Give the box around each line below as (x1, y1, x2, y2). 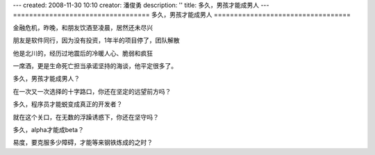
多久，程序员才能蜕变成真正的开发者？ (12, 100, 123, 108)
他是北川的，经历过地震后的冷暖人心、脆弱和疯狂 (12, 49, 153, 57)
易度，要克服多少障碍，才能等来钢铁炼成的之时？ (12, 138, 153, 147)
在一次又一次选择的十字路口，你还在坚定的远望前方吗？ (12, 87, 172, 95)
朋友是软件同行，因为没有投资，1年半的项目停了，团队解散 (12, 36, 180, 44)
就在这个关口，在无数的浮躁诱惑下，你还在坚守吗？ (12, 113, 159, 121)
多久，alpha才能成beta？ (12, 125, 85, 133)
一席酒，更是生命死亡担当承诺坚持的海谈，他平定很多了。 (12, 61, 177, 70)
